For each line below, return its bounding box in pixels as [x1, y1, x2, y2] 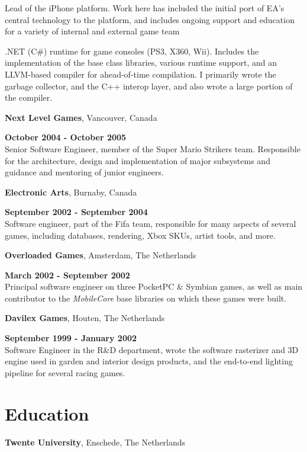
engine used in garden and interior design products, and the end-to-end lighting [5, 355, 293, 367]
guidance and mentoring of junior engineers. [5, 166, 164, 178]
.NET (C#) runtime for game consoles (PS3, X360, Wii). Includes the [5, 44, 259, 57]
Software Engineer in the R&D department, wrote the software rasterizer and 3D [5, 343, 299, 355]
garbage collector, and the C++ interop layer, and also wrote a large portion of [5, 79, 293, 92]
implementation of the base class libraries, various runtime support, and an [5, 56, 277, 69]
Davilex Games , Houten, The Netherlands [5, 312, 165, 324]
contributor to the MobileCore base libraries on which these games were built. [5, 291, 287, 304]
